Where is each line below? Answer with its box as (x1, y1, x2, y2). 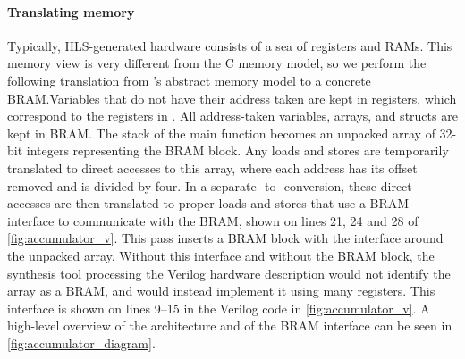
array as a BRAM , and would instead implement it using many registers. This (7, 281, 435, 300)
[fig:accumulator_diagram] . (7, 333, 156, 352)
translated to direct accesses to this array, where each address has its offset (7, 158, 418, 177)
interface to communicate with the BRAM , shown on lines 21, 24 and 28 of (7, 211, 418, 230)
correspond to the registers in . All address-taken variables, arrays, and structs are (7, 106, 458, 125)
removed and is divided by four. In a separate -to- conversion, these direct (7, 176, 412, 195)
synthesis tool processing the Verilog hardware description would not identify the (7, 263, 451, 282)
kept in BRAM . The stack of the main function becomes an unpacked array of (7, 123, 435, 142)
